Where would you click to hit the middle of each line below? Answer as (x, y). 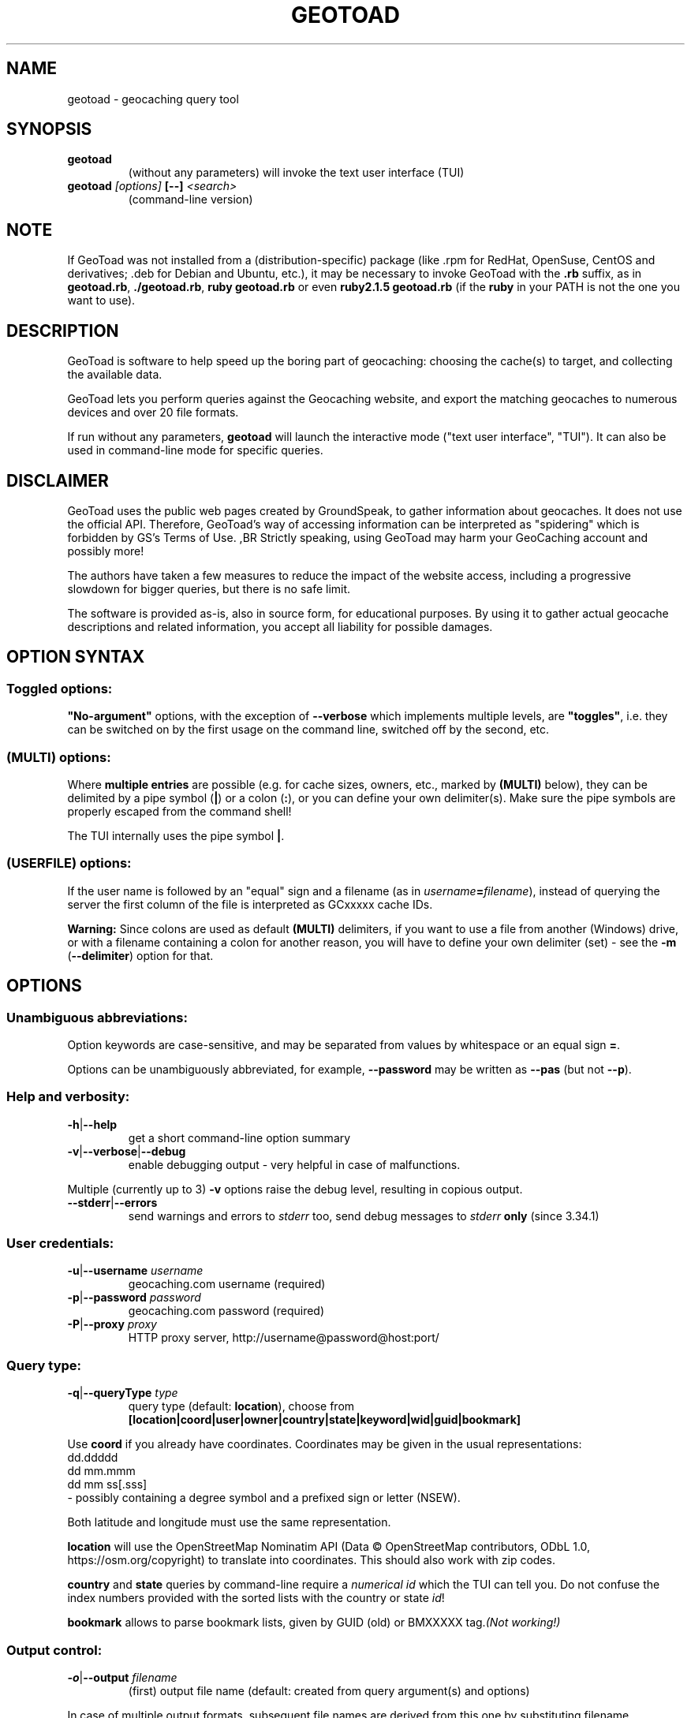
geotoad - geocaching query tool (153, 99)
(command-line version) (190, 200)
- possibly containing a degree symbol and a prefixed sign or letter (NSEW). (264, 1498)
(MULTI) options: (59, 757)
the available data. (115, 375)
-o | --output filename (122, 1677)
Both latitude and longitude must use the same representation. (229, 1522)
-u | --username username (135, 1271)
